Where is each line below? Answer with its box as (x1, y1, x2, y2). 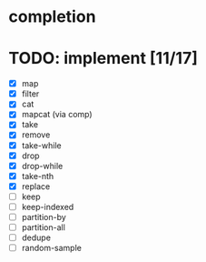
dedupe (21, 232, 52, 243)
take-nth (21, 170, 54, 181)
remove (21, 129, 51, 140)
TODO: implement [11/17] (8, 48, 199, 69)
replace (21, 180, 51, 192)
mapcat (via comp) (21, 109, 93, 120)
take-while (21, 139, 62, 151)
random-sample (21, 243, 83, 254)
